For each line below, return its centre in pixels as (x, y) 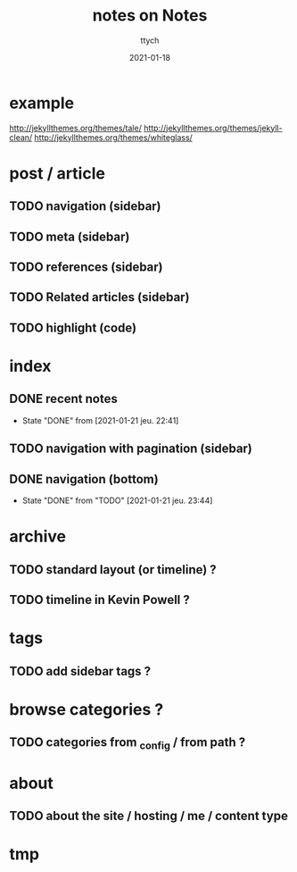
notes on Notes (150, 16)
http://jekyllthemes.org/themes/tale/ (76, 128)
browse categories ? (87, 709)
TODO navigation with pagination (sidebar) (131, 449)
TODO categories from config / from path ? (128, 743)
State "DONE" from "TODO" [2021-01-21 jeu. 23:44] (117, 500)
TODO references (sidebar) (86, 268)
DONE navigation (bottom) (84, 479)
